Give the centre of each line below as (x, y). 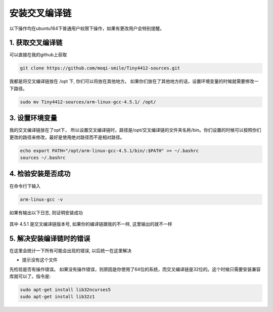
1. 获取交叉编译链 (36, 43)
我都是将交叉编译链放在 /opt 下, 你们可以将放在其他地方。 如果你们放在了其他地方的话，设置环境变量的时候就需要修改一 (134, 82)
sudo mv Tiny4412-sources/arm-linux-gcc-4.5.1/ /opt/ (88, 102)
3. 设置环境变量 (33, 118)
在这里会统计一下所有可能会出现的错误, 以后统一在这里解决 (70, 250)
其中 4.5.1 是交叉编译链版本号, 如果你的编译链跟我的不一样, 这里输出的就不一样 (91, 224)
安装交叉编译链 (40, 13)
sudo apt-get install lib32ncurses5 (65, 289)
